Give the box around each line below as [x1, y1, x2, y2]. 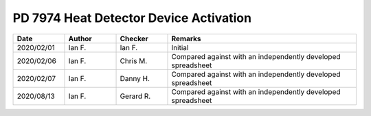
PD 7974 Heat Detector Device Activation [12, 10, 252, 25]
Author [68, 34, 92, 43]
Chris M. [120, 56, 148, 65]
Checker [120, 34, 149, 43]
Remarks [171, 34, 202, 43]
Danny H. [120, 73, 150, 83]
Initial [171, 43, 189, 52]
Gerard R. [120, 91, 151, 101]
